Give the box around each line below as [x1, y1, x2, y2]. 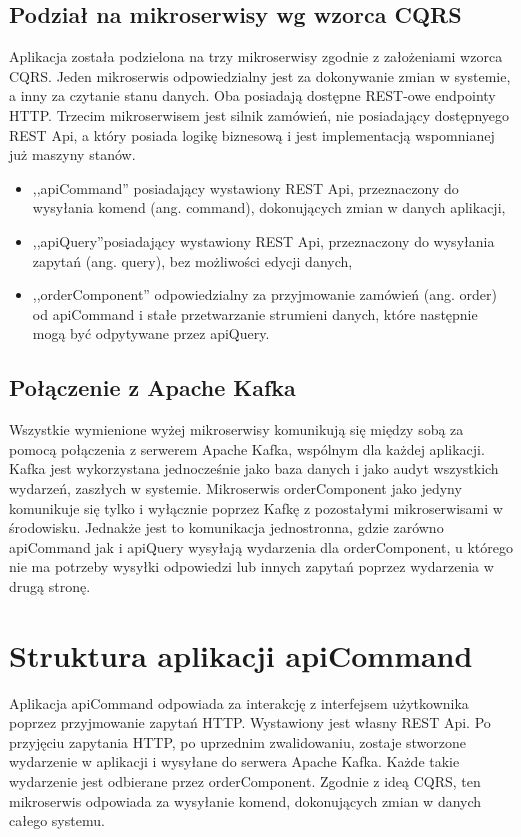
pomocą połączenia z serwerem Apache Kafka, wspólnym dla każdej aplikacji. [9, 438, 485, 459]
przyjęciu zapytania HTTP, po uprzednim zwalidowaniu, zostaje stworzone [9, 731, 467, 752]
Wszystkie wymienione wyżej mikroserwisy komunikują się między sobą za [9, 419, 464, 440]
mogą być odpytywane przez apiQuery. [32, 323, 270, 344]
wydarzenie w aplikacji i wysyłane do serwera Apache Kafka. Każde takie [9, 751, 460, 772]
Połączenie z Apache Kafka [9, 372, 296, 403]
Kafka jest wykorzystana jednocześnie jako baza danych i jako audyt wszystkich [9, 458, 499, 479]
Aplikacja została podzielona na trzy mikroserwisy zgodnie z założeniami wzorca [9, 46, 503, 67]
